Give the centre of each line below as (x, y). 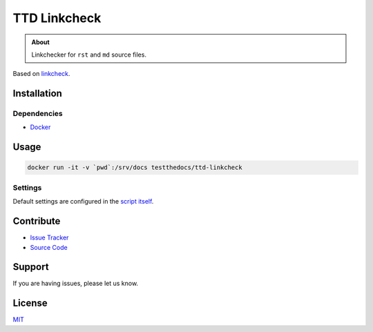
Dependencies (38, 114)
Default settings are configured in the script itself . (83, 202)
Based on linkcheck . (41, 74)
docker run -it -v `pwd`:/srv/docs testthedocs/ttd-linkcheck (135, 168)
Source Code (49, 247)
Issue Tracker (49, 237)
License (30, 303)
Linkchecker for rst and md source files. (89, 55)
